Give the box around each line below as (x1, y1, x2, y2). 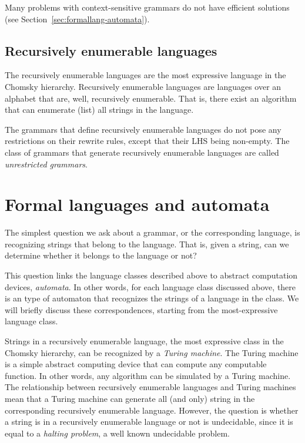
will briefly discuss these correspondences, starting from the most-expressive (5, 303, 278, 316)
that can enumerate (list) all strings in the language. (5, 103, 194, 116)
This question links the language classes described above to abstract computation (5, 269, 298, 281)
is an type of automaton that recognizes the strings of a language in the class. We (5, 292, 299, 304)
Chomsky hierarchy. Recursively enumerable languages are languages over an (5, 80, 281, 92)
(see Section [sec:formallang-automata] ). (5, 12, 150, 25)
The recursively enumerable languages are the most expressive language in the (5, 69, 286, 81)
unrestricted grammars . (5, 157, 88, 170)
